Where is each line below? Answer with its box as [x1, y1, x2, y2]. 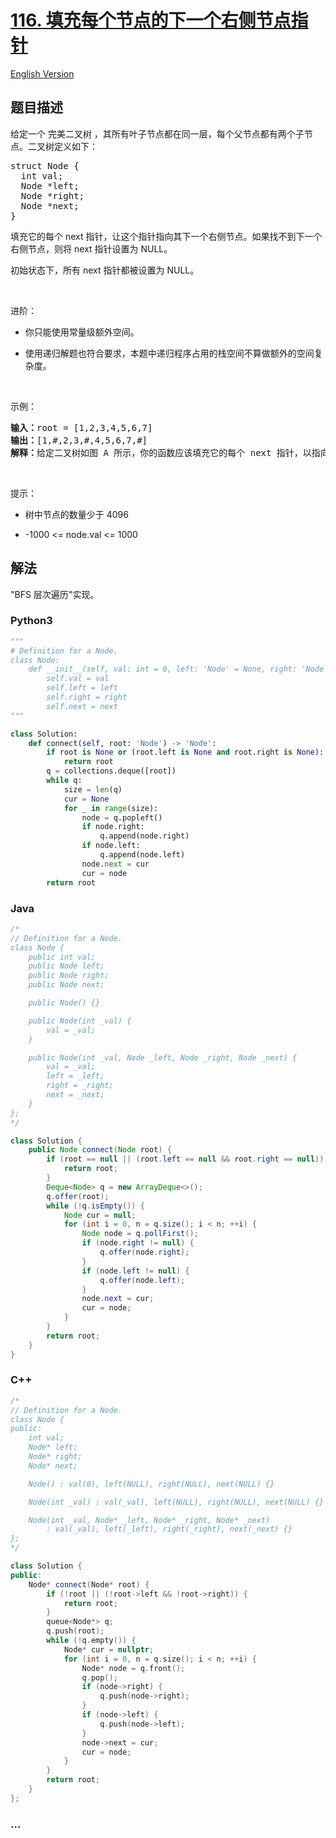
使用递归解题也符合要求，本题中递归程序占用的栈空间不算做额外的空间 [24, 347, 315, 359]
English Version [10, 67, 75, 80]
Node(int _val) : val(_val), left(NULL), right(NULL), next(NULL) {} [28, 1497, 325, 1507]
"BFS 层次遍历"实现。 [10, 588, 100, 600]
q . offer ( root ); [46, 1191, 110, 1201]
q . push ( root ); [46, 1626, 105, 1636]
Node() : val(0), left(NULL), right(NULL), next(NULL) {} [28, 1479, 275, 1489]
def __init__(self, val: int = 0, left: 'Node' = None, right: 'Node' [28, 664, 329, 675]
